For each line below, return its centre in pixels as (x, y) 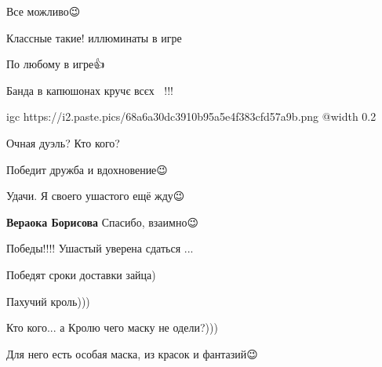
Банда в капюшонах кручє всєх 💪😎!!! (90, 90)
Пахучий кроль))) (48, 301)
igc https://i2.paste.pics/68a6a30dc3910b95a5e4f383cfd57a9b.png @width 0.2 (191, 116)
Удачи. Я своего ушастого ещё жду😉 (96, 196)
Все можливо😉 (44, 11)
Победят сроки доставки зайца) (81, 274)
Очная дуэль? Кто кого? (63, 142)
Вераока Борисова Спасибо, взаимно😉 (102, 222)
